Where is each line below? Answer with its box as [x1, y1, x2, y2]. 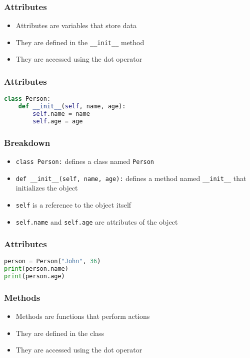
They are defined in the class [15, 327, 104, 338]
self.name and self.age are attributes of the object [15, 216, 178, 227]
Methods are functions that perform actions [15, 311, 150, 321]
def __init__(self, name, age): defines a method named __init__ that [15, 172, 246, 183]
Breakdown [4, 136, 50, 148]
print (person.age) [4, 273, 65, 280]
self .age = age [32, 117, 83, 125]
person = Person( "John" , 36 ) [4, 258, 101, 265]
